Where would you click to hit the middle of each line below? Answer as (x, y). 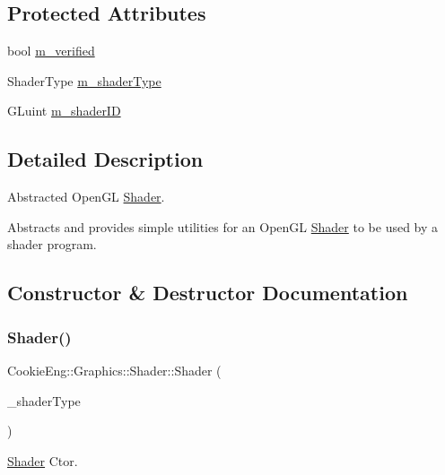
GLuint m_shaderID (64, 111)
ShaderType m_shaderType (84, 80)
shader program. (52, 244)
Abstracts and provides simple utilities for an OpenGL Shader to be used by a (223, 226)
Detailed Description (105, 159)
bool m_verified (51, 51)
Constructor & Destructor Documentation (208, 293)
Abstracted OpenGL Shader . (86, 197)
